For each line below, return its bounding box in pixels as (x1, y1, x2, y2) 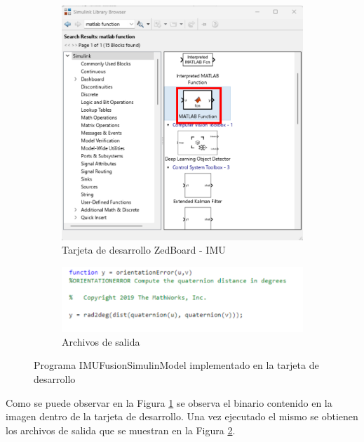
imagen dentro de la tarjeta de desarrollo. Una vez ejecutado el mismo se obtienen (6, 409, 358, 424)
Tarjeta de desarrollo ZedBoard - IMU (62, 242, 226, 257)
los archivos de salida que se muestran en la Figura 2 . (6, 422, 236, 437)
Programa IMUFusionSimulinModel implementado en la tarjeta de (34, 358, 319, 372)
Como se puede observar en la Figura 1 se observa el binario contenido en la (6, 395, 332, 410)
